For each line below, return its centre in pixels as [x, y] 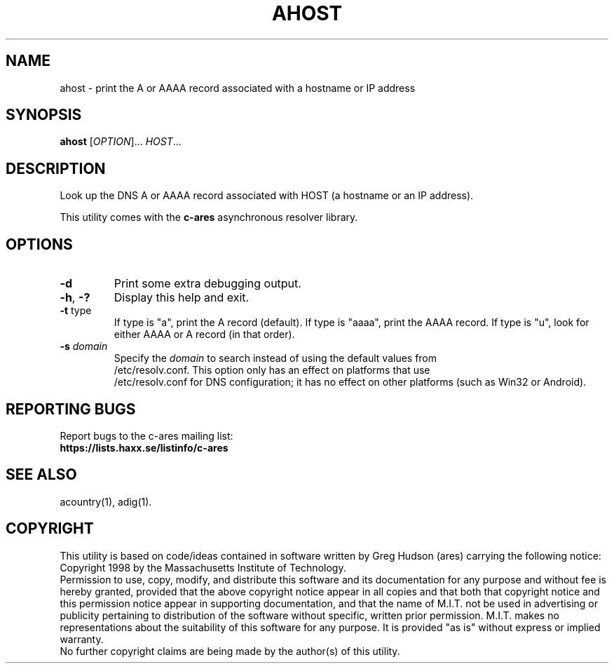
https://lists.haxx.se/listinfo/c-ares [144, 447]
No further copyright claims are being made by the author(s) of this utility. [230, 651]
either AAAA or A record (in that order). [204, 334]
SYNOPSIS [44, 115]
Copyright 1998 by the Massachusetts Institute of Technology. [203, 567]
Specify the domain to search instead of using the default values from [275, 358]
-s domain [84, 346]
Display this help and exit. [182, 298]
